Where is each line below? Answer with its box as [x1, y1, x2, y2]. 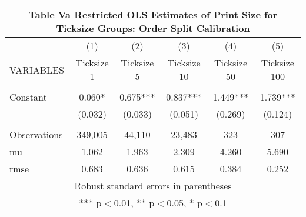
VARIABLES [9, 62, 64, 76]
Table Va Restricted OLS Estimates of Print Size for [28, 8, 278, 21]
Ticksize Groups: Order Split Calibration [56, 21, 250, 35]
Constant [9, 90, 47, 104]
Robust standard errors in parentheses [74, 179, 232, 192]
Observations [9, 128, 63, 141]
